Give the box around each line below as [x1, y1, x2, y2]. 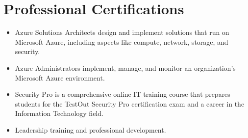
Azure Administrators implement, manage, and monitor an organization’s [15, 62, 236, 73]
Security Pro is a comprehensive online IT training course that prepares [15, 89, 230, 99]
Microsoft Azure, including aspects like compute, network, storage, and [15, 36, 228, 47]
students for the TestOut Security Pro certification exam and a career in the [15, 98, 245, 109]
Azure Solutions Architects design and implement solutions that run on [15, 27, 229, 37]
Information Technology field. [15, 108, 103, 118]
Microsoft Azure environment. [15, 72, 105, 83]
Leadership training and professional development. [15, 124, 166, 135]
